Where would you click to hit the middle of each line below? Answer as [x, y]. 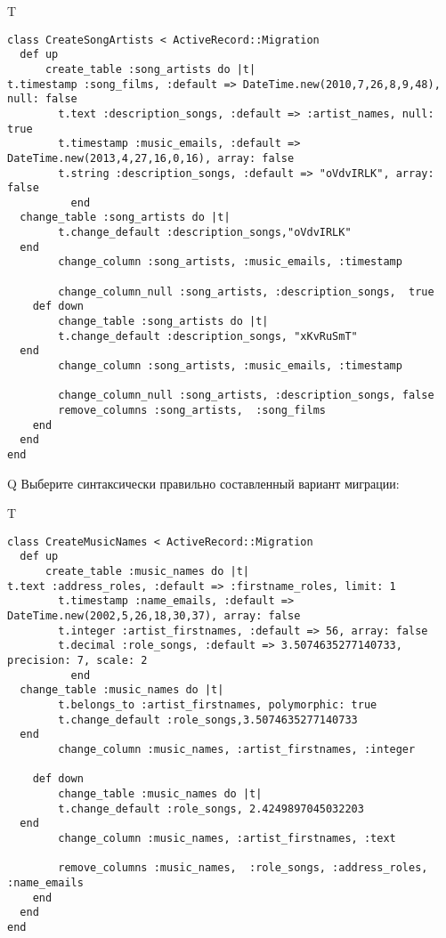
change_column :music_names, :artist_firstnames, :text [227, 838]
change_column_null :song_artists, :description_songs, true [246, 291]
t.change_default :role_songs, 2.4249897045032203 [211, 809]
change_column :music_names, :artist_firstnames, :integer [237, 749]
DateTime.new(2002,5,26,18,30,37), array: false [154, 616]
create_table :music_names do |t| [147, 572]
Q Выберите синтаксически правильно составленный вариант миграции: [203, 483]
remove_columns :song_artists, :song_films [192, 410]
